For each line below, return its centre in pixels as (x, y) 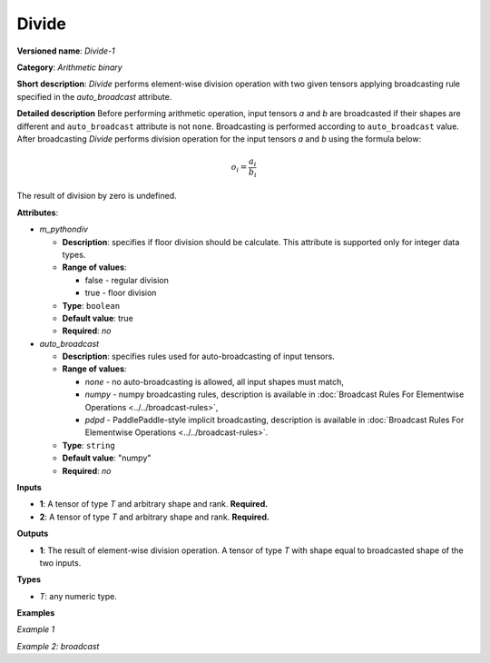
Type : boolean (91, 305)
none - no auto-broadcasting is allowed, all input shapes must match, (215, 381)
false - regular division (127, 280)
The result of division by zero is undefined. (97, 196)
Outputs (33, 534)
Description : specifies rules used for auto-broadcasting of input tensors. (198, 356)
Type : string (88, 445)
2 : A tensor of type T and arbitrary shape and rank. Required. (154, 517)
